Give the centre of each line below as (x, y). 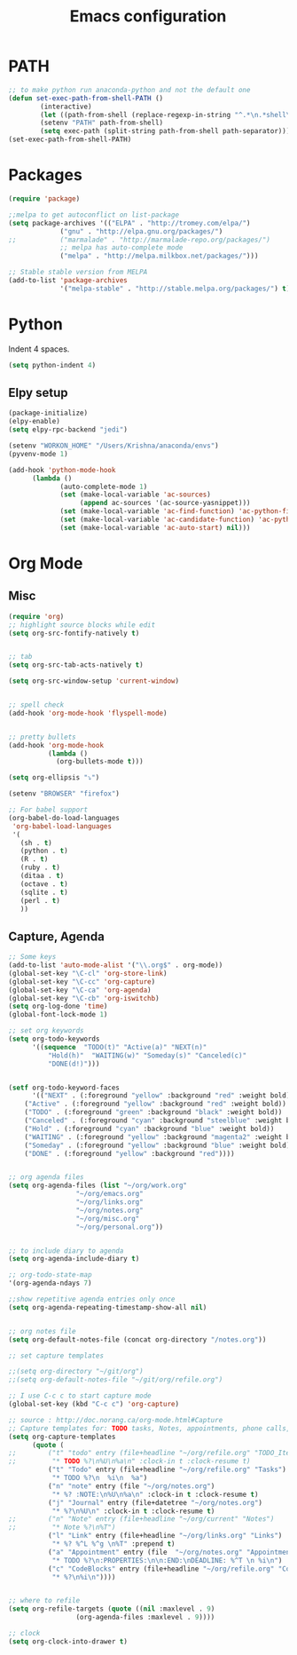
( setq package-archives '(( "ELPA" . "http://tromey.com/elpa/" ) (129, 223)
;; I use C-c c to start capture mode (80, 1396)
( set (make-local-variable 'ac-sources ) (136, 495)
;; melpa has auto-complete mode (121, 248)
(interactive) (66, 107)
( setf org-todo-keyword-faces (64, 1088)
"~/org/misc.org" (108, 1218)
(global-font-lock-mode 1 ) (58, 1015)
